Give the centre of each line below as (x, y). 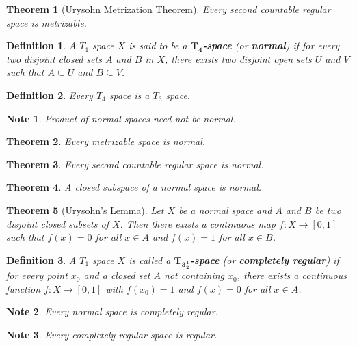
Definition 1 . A (41, 45)
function (24, 288)
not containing (195, 275)
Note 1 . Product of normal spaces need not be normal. (121, 118)
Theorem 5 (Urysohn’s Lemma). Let (85, 210)
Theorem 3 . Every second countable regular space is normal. (135, 164)
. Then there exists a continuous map (198, 223)
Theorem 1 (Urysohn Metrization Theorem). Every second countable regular (169, 9)
